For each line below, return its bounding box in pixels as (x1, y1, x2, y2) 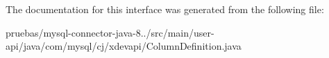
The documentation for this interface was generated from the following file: (6, 2, 324, 16)
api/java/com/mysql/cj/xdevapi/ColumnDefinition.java (6, 39, 242, 53)
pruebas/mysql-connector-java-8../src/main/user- (6, 25, 214, 39)
